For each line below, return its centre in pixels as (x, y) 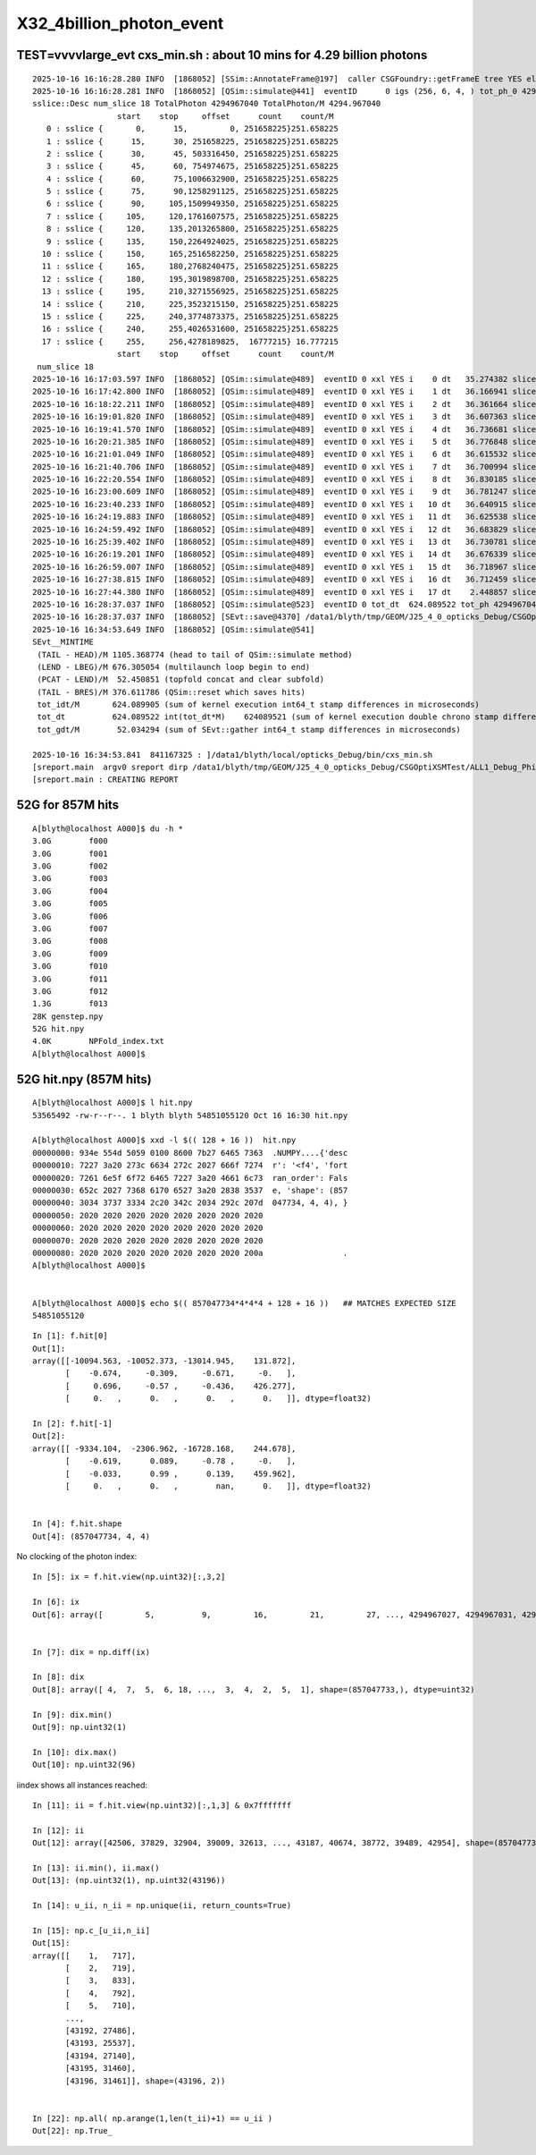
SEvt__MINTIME (63, 642)
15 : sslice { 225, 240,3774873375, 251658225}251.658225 (190, 316)
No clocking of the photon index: (77, 1556)
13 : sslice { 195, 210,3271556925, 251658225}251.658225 (190, 292)
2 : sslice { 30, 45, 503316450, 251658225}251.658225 (192, 153)
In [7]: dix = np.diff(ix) (92, 1652)
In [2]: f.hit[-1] (73, 1424)
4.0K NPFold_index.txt (99, 1041)
